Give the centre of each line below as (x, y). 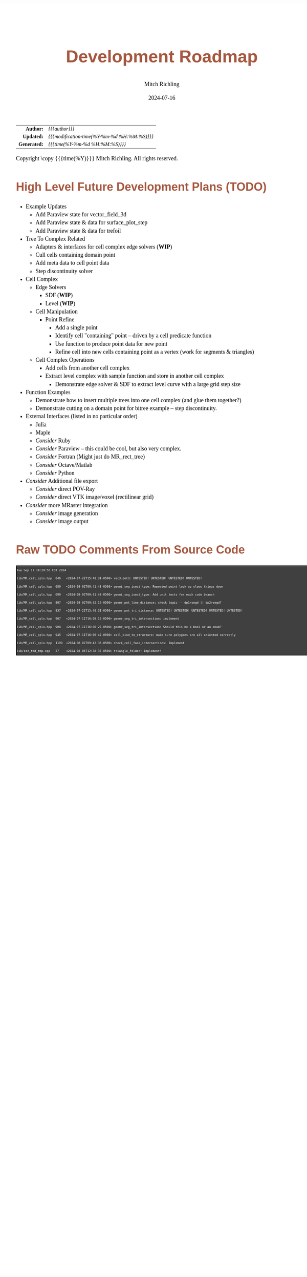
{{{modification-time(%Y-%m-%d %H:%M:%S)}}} (101, 136)
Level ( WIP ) (60, 303)
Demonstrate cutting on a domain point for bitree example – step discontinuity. (126, 408)
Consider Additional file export (62, 481)
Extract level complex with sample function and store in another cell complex (135, 376)
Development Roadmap (162, 56)
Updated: (33, 136)
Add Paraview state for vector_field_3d (81, 215)
